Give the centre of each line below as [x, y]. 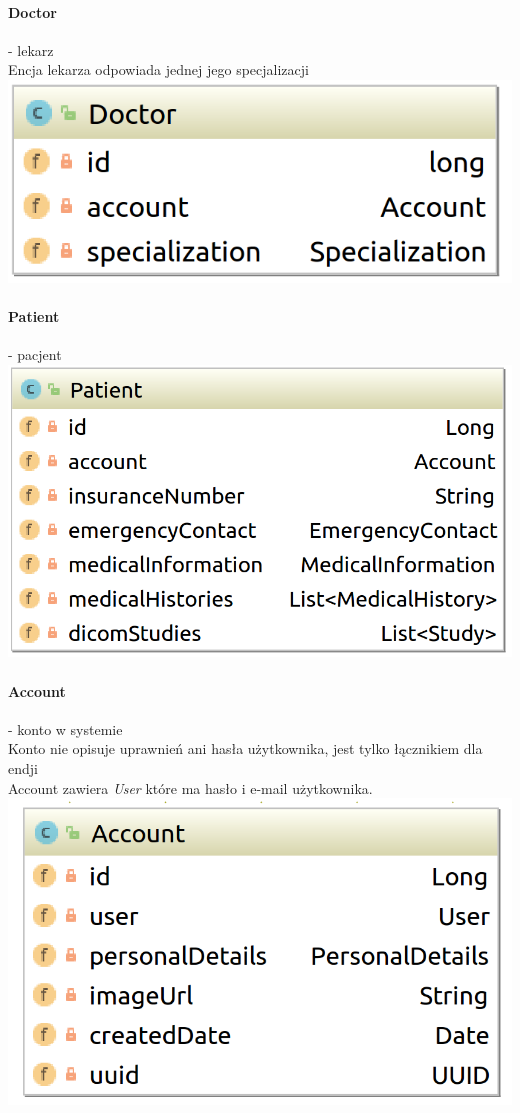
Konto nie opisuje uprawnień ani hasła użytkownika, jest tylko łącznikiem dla [245, 748]
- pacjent [35, 354]
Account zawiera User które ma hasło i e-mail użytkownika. [190, 787]
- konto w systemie [65, 728]
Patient [34, 316]
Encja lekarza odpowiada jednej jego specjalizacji [158, 69]
